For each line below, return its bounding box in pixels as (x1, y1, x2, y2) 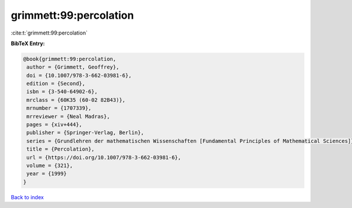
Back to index (11, 193, 44, 200)
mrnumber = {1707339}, (26, 105, 92, 111)
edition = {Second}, (26, 80, 86, 87)
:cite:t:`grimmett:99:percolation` (11, 29, 88, 36)
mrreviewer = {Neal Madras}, (26, 113, 110, 120)
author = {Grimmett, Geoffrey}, (26, 64, 120, 70)
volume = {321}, (26, 162, 73, 169)
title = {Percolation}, (26, 146, 95, 152)
